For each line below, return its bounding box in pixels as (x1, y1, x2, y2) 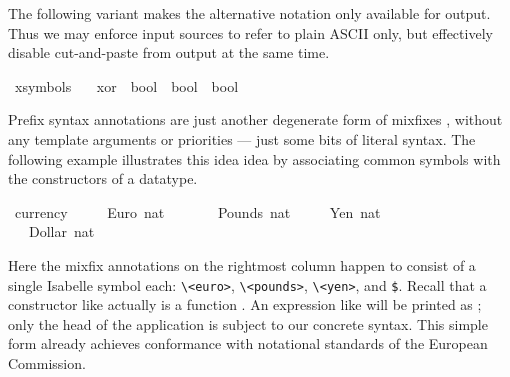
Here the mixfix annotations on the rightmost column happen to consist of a (8, 254, 476, 275)
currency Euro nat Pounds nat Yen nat (14, 201, 381, 222)
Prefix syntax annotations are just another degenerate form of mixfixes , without (8, 109, 503, 130)
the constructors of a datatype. (8, 168, 198, 189)
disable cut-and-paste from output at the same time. (8, 42, 330, 63)
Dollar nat (28, 221, 95, 242)
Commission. (8, 352, 86, 373)
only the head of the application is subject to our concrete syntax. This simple (8, 313, 488, 334)
